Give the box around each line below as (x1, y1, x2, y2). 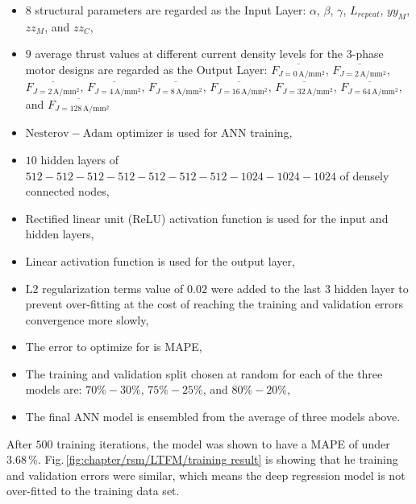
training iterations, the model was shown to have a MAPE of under (56, 435, 390, 452)
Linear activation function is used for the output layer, (25, 252, 295, 269)
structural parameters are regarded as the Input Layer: (35, 2, 306, 18)
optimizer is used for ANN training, (116, 124, 293, 141)
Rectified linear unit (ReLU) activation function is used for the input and (25, 209, 389, 226)
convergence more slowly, (25, 311, 149, 328)
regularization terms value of (42, 279, 184, 296)
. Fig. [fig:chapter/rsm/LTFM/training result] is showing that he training (37, 451, 398, 468)
